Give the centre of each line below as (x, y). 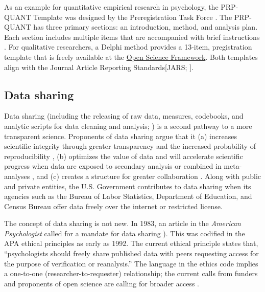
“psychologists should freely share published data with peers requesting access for (131, 253)
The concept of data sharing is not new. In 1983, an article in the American (123, 223)
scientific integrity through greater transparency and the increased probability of (130, 146)
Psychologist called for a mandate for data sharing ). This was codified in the (125, 233)
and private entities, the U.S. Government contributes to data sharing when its (128, 186)
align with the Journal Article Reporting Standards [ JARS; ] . (99, 67)
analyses (17, 176)
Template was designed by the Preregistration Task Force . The (133, 17)
